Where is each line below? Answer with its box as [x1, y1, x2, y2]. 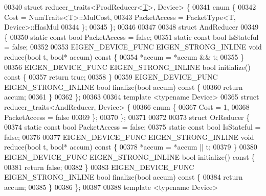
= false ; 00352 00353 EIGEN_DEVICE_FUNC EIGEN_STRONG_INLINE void [4, 41, 262, 52]
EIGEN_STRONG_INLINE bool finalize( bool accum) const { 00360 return [4, 81, 243, 92]
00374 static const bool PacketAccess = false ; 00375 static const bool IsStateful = [4, 121, 261, 132]
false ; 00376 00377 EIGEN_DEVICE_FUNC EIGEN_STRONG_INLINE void [4, 131, 254, 142]
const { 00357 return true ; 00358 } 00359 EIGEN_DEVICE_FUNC [4, 71, 218, 82]
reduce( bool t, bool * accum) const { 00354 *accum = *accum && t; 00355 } [4, 51, 245, 62]
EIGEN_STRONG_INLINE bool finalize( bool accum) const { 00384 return [4, 171, 243, 182]
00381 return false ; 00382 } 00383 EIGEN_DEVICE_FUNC [4, 161, 194, 172]
